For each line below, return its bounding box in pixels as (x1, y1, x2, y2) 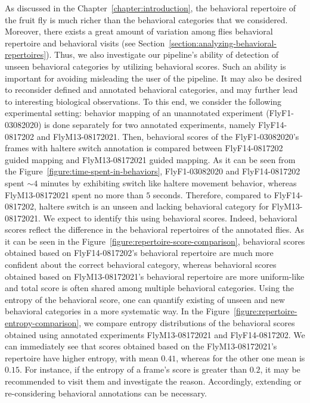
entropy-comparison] (5, 317, 79, 329)
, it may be (260, 363, 300, 376)
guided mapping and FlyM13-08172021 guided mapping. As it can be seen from (5, 153, 296, 165)
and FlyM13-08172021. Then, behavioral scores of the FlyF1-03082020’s (36, 130, 299, 142)
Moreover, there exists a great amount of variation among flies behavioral (5, 25, 273, 38)
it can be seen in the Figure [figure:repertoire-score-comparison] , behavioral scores (5, 235, 305, 247)
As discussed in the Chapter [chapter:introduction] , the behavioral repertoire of (5, 2, 296, 14)
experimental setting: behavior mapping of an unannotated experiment (5, 107, 263, 119)
